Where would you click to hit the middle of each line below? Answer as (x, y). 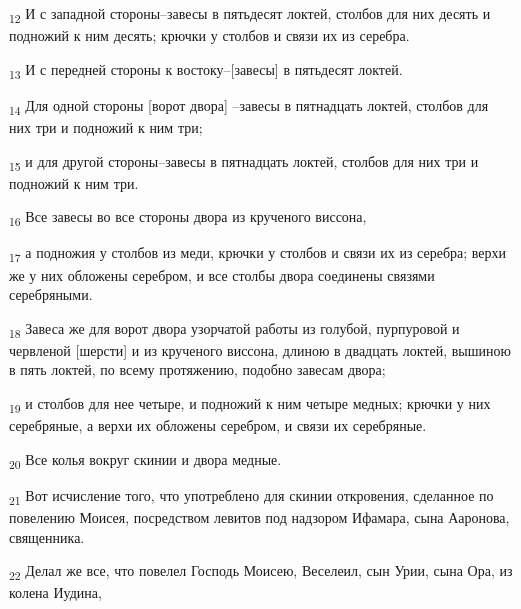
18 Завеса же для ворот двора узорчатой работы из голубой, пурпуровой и (234, 329)
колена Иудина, (55, 592)
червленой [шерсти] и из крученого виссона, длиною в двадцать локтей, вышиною (260, 349)
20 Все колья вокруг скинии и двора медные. (145, 460)
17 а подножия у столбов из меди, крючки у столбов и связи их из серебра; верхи (258, 254)
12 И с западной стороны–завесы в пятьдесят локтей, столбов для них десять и (250, 14)
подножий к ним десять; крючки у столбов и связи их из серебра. (209, 35)
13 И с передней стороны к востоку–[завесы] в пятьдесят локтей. (206, 70)
